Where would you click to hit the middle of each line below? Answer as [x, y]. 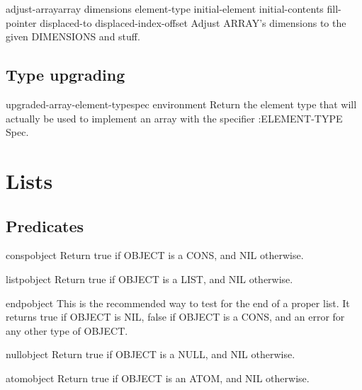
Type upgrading [66, 75]
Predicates [45, 225]
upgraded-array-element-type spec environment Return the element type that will [181, 104]
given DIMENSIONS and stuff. [73, 36]
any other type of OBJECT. [67, 330]
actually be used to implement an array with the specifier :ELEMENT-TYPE [174, 118]
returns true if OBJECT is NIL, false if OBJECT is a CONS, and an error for [175, 317]
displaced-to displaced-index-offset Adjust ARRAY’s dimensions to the [193, 22]
